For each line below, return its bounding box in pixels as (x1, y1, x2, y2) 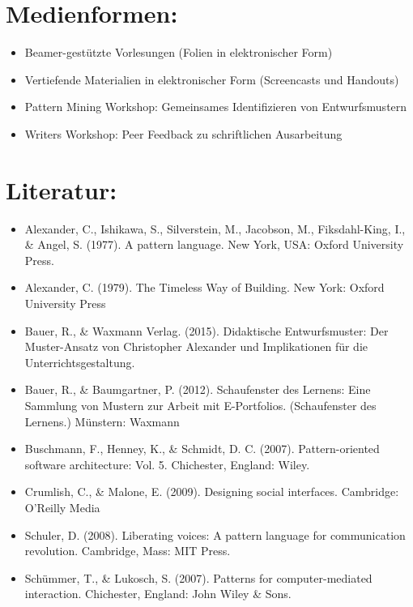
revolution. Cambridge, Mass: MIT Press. (24, 542, 231, 559)
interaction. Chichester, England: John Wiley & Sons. (24, 585, 292, 602)
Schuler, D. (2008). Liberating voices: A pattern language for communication (24, 526, 406, 543)
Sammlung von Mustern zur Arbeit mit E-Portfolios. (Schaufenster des (24, 396, 377, 413)
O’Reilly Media (24, 498, 100, 515)
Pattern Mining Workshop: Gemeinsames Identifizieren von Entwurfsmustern (24, 98, 407, 115)
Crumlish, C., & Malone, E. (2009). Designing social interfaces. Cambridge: (24, 483, 399, 500)
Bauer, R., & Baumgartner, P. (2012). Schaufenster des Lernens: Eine (24, 381, 371, 398)
